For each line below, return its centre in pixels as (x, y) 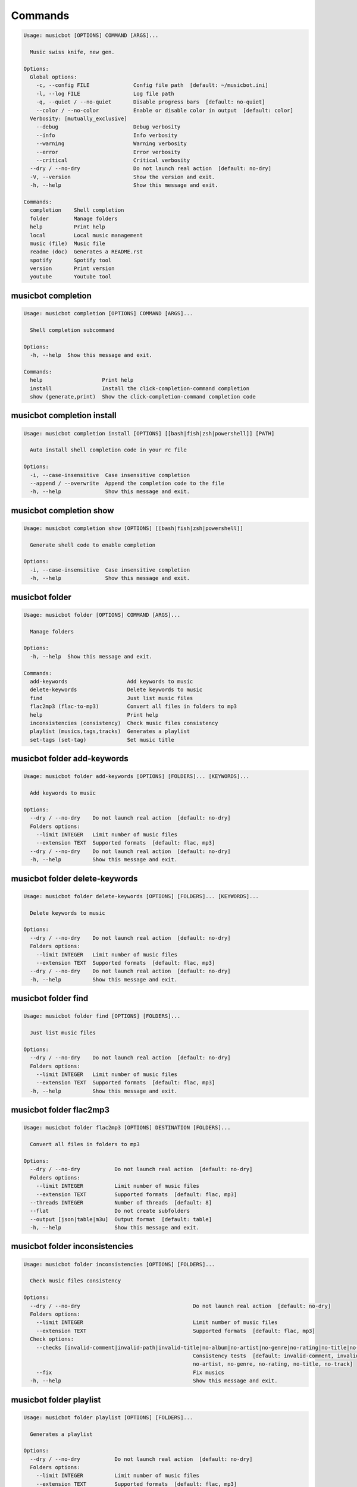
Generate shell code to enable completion (93, 545)
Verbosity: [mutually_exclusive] (79, 119)
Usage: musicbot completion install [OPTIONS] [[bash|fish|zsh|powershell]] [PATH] (149, 433)
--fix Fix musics (130, 1372)
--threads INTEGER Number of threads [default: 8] (121, 1202)
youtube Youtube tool (71, 277)
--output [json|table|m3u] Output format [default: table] (121, 1219)
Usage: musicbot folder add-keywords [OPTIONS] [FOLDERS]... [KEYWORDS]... (137, 777)
